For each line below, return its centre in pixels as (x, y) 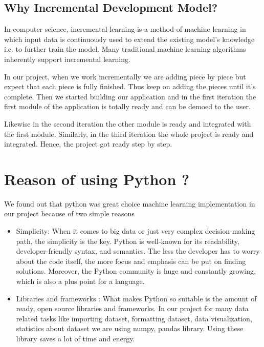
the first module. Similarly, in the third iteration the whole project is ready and (129, 134)
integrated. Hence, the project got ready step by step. (88, 144)
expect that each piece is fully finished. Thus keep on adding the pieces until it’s (130, 86)
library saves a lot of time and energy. (75, 338)
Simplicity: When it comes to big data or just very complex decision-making (136, 231)
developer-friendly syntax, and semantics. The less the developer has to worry (138, 251)
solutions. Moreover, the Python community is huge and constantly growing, (136, 271)
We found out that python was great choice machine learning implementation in (130, 203)
